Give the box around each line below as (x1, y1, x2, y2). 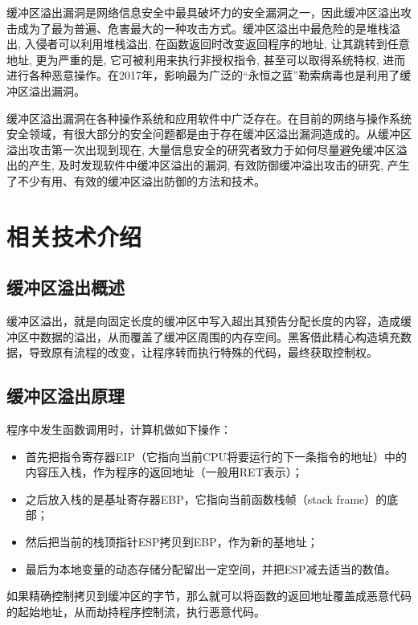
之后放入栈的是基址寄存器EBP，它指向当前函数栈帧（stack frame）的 (25, 490, 387, 507)
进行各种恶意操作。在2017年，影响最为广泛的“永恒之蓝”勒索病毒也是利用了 (6, 67, 400, 84)
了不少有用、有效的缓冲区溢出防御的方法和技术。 (6, 172, 265, 189)
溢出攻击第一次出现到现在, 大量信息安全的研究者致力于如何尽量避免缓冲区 (6, 141, 396, 157)
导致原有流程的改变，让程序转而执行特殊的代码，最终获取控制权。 (28, 344, 378, 361)
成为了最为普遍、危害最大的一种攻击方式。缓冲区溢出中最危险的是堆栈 (17, 19, 389, 36)
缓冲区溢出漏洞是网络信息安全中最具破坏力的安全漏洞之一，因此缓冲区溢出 (6, 4, 400, 20)
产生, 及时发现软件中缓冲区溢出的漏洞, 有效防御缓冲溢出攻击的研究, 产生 (28, 157, 410, 174)
